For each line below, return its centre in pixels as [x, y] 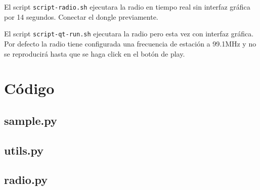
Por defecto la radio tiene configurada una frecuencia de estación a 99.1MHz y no [130, 43]
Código [29, 88]
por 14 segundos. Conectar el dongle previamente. [81, 16]
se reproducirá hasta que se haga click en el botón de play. [95, 53]
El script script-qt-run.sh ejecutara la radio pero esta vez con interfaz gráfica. [129, 34]
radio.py [26, 180]
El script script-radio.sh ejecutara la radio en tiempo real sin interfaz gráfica [127, 7]
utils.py [24, 150]
